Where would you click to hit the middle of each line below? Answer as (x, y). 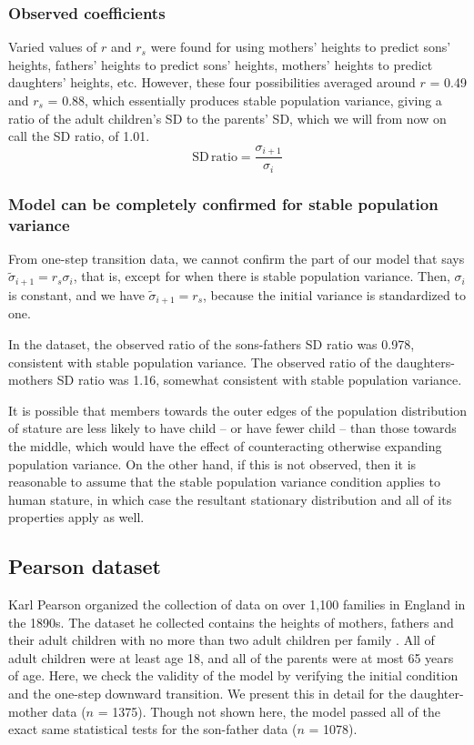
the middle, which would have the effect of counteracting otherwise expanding (225, 445)
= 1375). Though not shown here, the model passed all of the (269, 711)
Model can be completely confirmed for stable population (223, 203)
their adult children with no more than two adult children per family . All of (222, 640)
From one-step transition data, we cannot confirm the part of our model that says (237, 258)
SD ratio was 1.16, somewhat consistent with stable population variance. (259, 380)
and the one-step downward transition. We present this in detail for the (207, 694)
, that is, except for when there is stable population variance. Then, (262, 276)
